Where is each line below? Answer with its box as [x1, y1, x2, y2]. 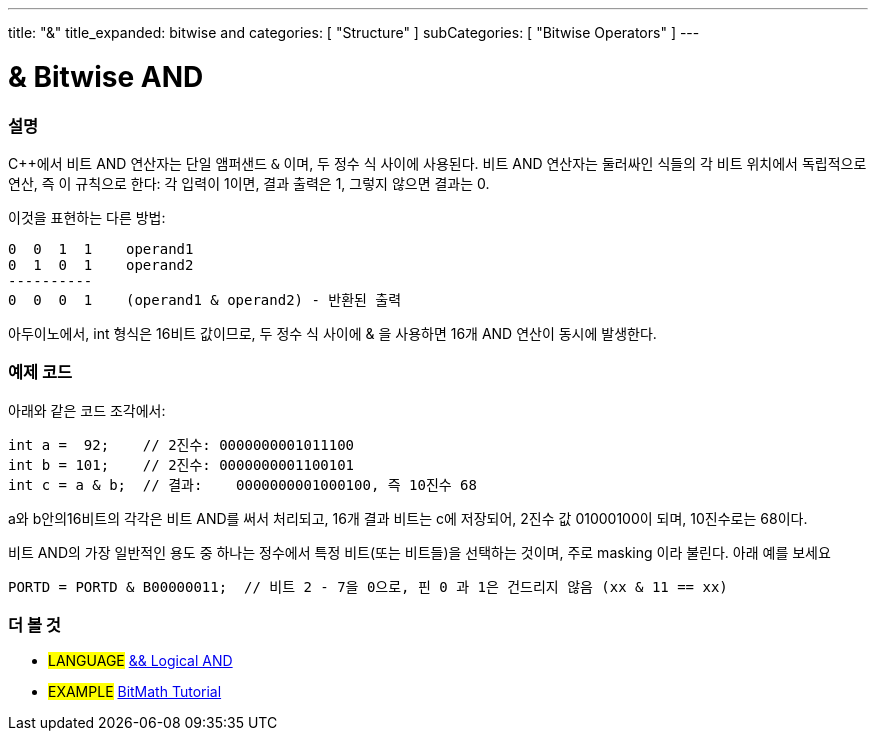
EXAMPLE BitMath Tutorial [48, 683, 222, 701]
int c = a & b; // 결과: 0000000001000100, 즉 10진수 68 [8, 476, 477, 493]
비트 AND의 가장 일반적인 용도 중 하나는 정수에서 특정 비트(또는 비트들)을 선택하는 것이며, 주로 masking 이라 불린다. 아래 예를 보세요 [8, 543, 831, 561]
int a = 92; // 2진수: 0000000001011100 [8, 436, 355, 453]
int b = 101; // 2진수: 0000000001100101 [8, 456, 355, 473]
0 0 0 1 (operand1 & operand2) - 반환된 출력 [8, 291, 402, 308]
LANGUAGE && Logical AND [48, 652, 233, 670]
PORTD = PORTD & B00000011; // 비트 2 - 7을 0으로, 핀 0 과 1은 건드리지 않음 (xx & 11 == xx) [8, 578, 728, 595]
